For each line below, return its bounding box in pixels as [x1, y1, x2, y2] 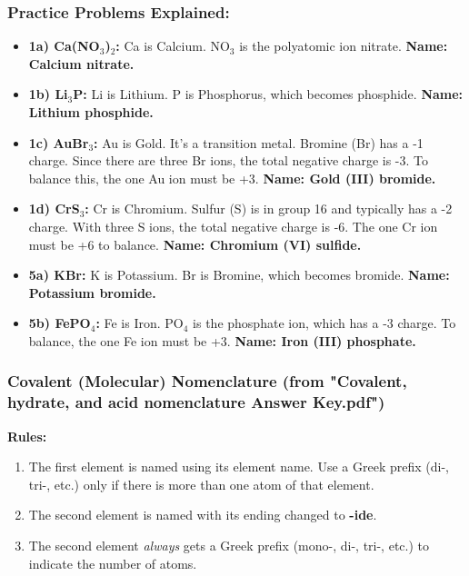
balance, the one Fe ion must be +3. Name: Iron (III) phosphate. [28, 331, 416, 350]
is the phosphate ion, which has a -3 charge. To [193, 313, 456, 333]
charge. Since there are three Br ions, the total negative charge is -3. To [28, 151, 428, 170]
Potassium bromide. [28, 283, 156, 302]
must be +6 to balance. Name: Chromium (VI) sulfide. [28, 234, 362, 253]
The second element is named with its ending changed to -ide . [28, 505, 377, 524]
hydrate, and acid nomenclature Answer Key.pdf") [7, 391, 385, 413]
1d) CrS [28, 199, 80, 218]
